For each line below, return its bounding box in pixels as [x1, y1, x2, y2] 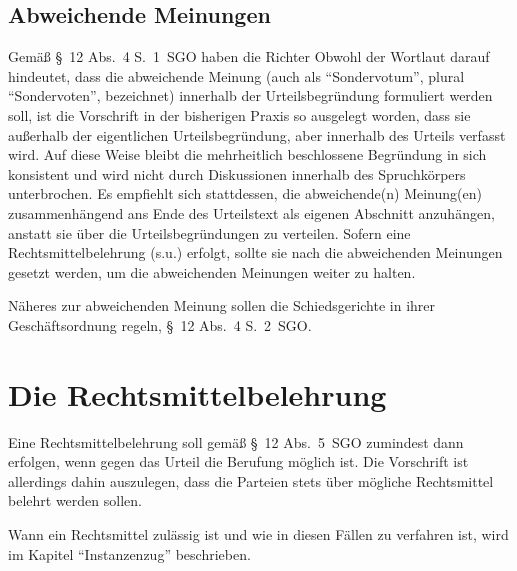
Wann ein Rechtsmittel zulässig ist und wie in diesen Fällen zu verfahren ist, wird [8, 524, 509, 545]
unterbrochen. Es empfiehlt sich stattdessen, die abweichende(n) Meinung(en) [8, 183, 482, 204]
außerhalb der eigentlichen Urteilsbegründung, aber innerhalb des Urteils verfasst [8, 124, 506, 145]
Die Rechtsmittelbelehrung [8, 373, 387, 414]
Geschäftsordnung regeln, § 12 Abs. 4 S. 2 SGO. [8, 314, 312, 335]
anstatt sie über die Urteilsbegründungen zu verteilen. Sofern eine [8, 222, 411, 243]
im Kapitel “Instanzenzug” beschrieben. [8, 543, 251, 564]
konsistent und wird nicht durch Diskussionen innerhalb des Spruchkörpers [8, 163, 466, 184]
